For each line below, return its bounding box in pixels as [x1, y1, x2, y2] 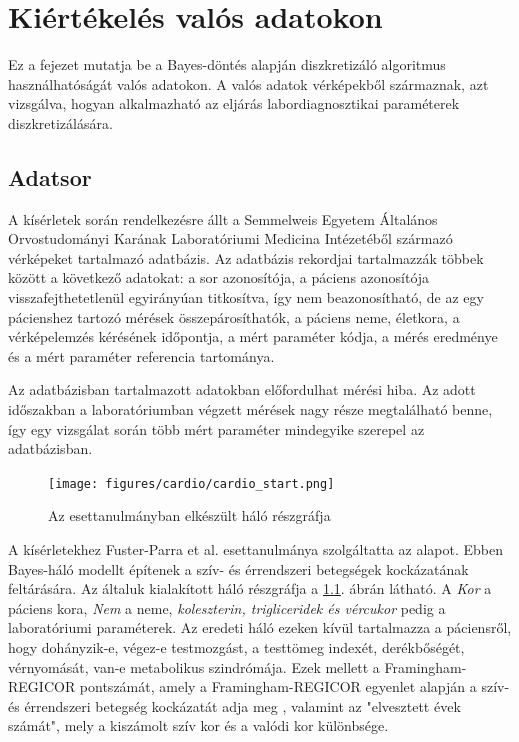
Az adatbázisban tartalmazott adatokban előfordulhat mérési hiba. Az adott [8, 379, 476, 400]
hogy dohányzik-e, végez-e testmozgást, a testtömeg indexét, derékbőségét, [8, 637, 465, 658]
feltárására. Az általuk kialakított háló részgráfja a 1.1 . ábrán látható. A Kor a [8, 578, 492, 599]
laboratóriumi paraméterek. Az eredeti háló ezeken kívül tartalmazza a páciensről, [8, 617, 512, 638]
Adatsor [8, 161, 92, 192]
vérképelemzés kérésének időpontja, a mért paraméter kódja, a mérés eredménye [8, 326, 498, 347]
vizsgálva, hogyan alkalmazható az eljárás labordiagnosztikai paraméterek [8, 93, 460, 114]
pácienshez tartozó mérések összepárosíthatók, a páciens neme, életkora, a [8, 306, 460, 327]
